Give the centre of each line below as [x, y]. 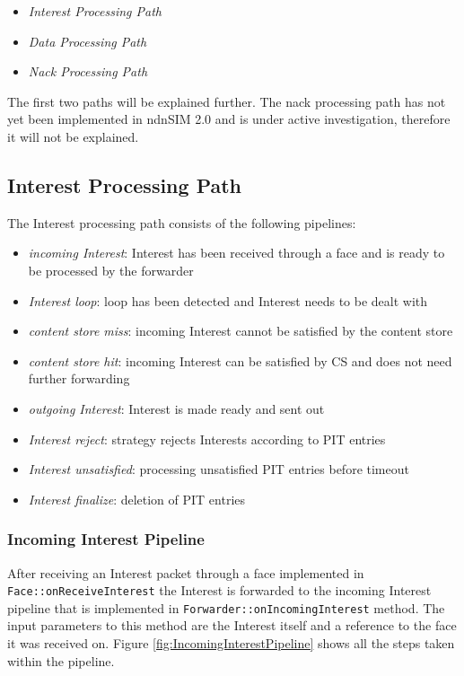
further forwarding [79, 378]
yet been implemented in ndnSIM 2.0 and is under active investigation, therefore [229, 119]
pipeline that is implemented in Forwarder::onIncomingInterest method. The [226, 607]
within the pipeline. [61, 660]
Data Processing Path [88, 41]
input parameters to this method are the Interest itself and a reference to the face [232, 625]
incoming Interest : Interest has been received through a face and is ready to [236, 253]
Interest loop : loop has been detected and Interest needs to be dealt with [228, 300]
